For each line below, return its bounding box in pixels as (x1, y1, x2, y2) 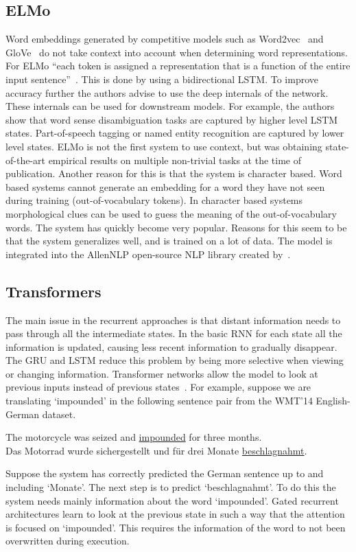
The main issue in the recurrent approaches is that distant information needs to (5, 312, 341, 327)
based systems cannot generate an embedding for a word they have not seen (5, 179, 325, 194)
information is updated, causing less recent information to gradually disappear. (5, 339, 337, 354)
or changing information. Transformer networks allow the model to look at (5, 366, 318, 380)
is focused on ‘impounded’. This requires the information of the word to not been (5, 520, 346, 534)
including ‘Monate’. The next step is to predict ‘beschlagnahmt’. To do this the (5, 480, 336, 494)
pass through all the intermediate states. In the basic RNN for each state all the (5, 326, 342, 341)
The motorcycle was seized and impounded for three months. (5, 430, 262, 444)
